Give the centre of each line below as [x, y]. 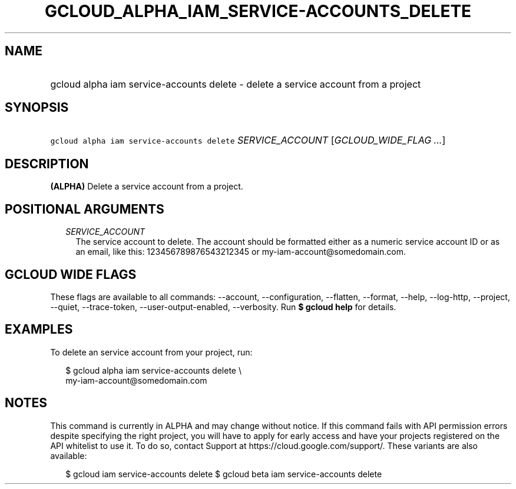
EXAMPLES [39, 330]
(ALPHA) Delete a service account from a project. [147, 187]
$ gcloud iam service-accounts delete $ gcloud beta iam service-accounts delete [224, 474]
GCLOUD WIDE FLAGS [71, 274]
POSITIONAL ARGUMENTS [85, 209]
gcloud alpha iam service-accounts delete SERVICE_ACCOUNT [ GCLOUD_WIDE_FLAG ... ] [248, 140]
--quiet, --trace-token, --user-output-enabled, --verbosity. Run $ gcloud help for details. [223, 307]
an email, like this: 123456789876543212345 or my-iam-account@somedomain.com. [241, 252]
